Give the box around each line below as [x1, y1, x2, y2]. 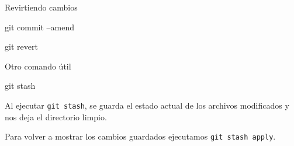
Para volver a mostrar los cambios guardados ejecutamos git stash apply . [5, 130, 276, 142]
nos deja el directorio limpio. [5, 110, 107, 123]
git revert [5, 40, 38, 53]
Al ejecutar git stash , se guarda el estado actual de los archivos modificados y [5, 99, 289, 111]
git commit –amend [5, 20, 74, 33]
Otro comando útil [5, 60, 71, 72]
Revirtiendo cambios [5, 1, 78, 13]
